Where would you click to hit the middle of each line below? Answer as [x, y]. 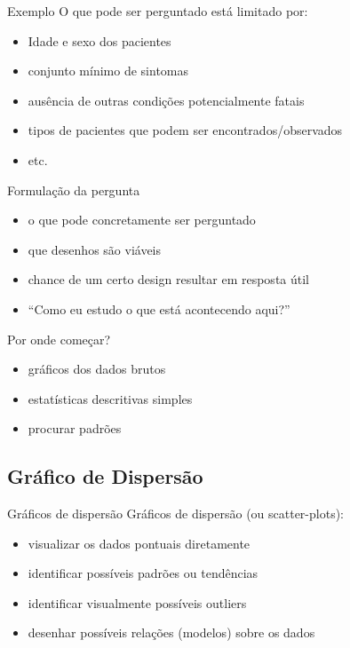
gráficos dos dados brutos [97, 369]
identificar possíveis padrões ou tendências [143, 573]
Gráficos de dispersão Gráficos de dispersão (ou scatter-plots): [175, 514]
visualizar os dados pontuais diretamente [139, 543]
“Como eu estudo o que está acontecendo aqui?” [159, 308]
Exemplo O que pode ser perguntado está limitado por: [158, 11]
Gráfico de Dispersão [105, 476]
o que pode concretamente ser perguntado [142, 220]
